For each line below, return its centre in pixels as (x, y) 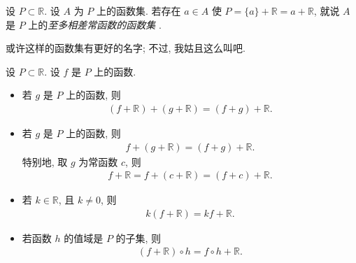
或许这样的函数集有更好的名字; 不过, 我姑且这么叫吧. (126, 48)
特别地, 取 (45, 161)
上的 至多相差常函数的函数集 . (95, 24)
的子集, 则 (138, 237)
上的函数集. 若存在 (138, 10)
